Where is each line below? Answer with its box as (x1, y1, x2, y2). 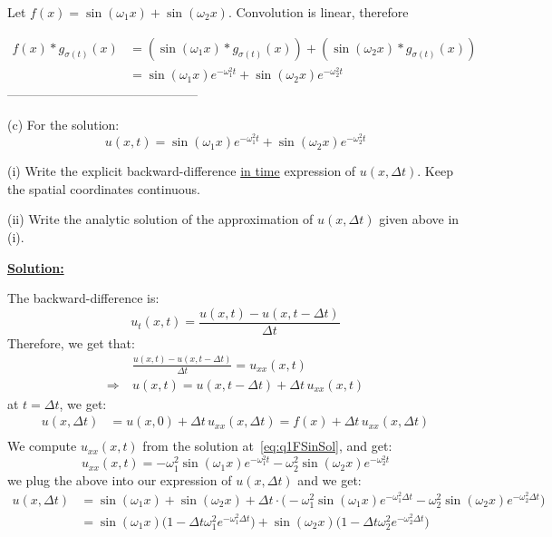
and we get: (297, 470, 362, 489)
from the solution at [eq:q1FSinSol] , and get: (142, 436, 392, 455)
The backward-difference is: (7, 288, 160, 308)
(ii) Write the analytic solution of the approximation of (7, 210, 314, 229)
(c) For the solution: (7, 114, 120, 133)
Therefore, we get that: (7, 333, 135, 352)
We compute (7, 436, 77, 455)
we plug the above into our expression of (7, 470, 232, 489)
